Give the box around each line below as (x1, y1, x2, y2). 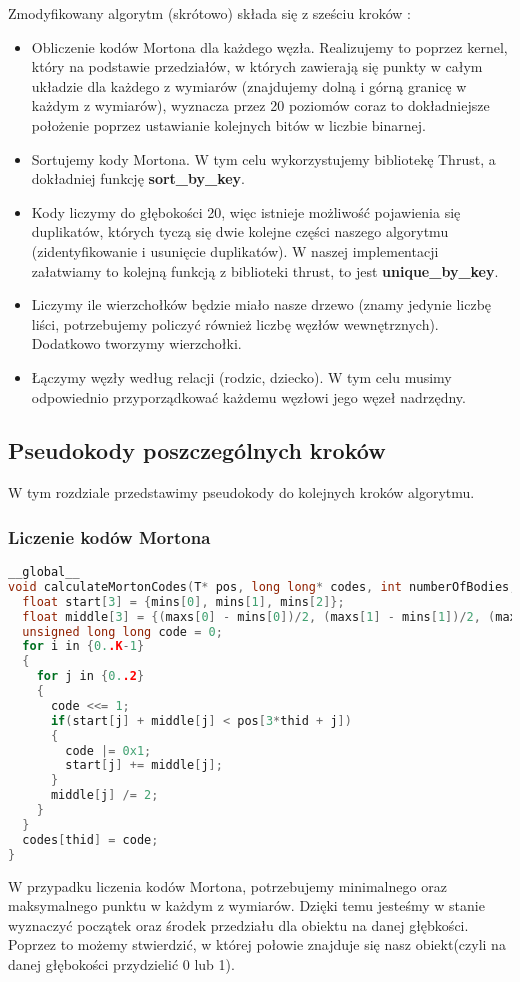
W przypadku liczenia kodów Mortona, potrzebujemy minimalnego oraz (8, 875, 447, 896)
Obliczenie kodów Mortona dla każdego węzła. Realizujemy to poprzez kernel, (31, 36, 508, 57)
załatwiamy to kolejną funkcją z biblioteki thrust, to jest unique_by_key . (31, 260, 499, 281)
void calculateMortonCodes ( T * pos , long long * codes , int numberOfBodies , (8, 579, 517, 594)
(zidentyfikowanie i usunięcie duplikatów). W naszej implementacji (31, 240, 439, 261)
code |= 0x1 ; (65, 743, 152, 758)
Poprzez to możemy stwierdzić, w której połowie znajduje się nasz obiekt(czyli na (8, 934, 506, 955)
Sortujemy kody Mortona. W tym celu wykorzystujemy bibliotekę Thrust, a (31, 148, 496, 169)
